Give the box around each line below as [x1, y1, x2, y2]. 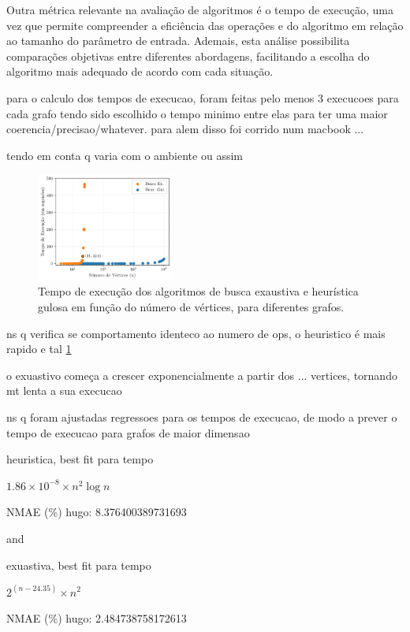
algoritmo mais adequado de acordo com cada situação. [6, 63, 274, 80]
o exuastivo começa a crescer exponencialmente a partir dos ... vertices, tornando [6, 366, 397, 383]
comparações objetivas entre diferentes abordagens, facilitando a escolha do [6, 47, 370, 64]
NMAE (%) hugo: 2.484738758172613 [6, 610, 187, 626]
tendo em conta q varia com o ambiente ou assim [6, 147, 243, 163]
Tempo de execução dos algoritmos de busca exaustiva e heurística [38, 283, 359, 299]
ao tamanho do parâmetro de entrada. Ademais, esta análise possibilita [6, 32, 350, 49]
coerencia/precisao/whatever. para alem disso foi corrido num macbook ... [6, 121, 364, 137]
